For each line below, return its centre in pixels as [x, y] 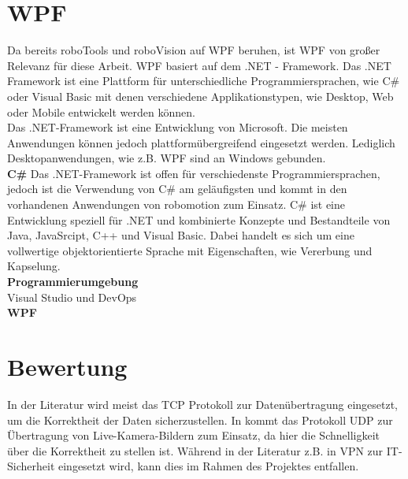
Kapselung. [34, 266]
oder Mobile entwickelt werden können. [101, 111]
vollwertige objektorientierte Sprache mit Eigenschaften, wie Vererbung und [190, 250]
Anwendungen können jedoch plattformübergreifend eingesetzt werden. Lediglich [201, 142]
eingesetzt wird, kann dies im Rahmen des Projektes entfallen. [208, 466]
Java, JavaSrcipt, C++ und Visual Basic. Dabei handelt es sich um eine [181, 235]
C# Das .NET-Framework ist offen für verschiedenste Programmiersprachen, [194, 173]
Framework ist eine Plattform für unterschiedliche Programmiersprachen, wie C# [204, 81]
